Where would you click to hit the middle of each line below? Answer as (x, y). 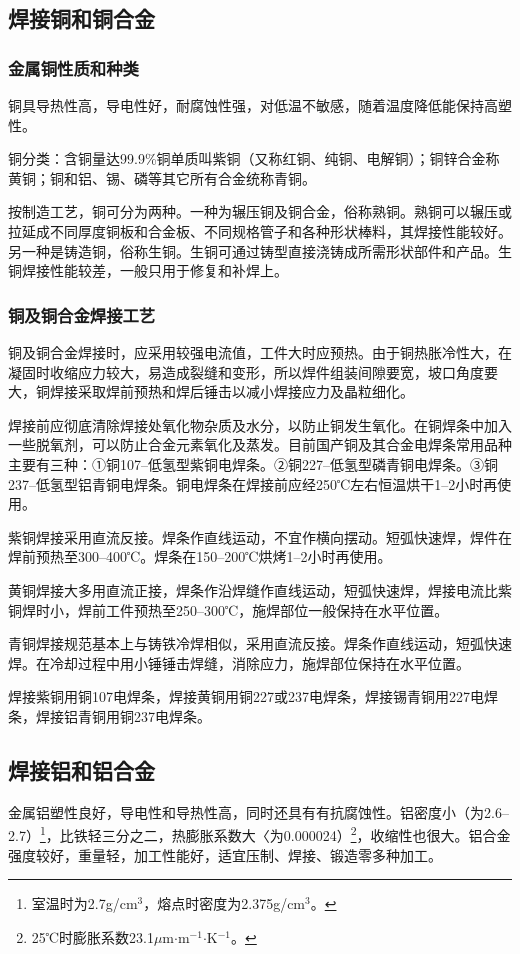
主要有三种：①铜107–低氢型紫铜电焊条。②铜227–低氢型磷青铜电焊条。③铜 (253, 463)
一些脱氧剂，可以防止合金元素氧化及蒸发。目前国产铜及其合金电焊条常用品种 (260, 444)
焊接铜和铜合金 (81, 18)
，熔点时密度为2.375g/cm (224, 903)
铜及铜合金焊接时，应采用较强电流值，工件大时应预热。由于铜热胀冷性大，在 (260, 351)
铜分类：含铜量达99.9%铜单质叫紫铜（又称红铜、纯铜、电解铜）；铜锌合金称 (254, 158)
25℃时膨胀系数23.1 (92, 936)
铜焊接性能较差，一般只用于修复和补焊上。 (148, 270)
